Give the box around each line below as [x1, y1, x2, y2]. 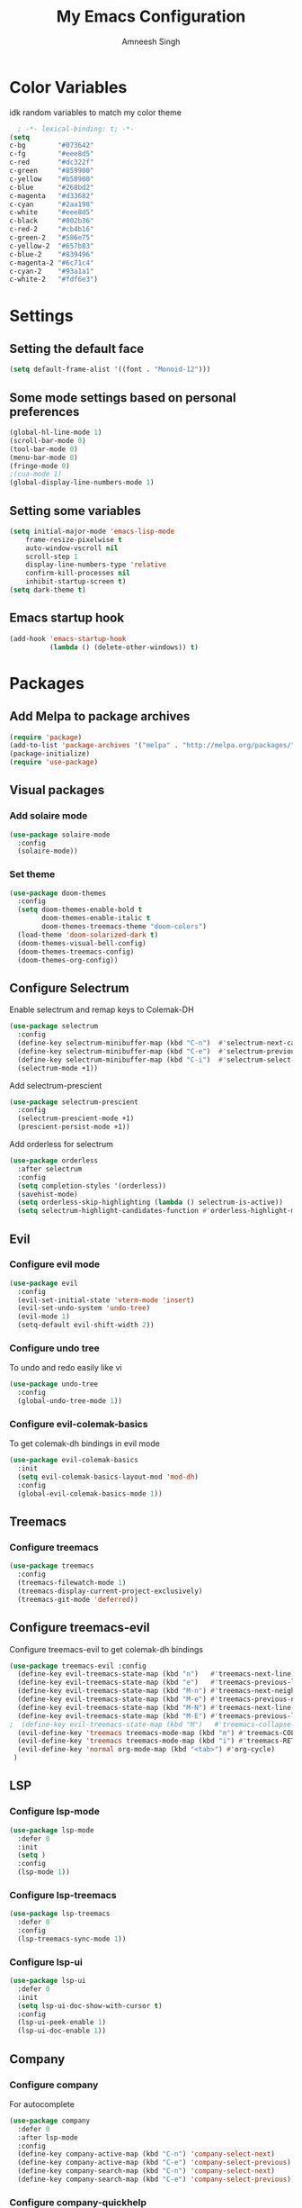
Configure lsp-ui [9, 1956, 83, 1968]
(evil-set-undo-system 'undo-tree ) [17, 1304, 151, 1313]
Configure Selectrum [9, 980, 129, 996]
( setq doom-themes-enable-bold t [17, 905, 143, 915]
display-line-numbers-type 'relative [25, 560, 167, 569]
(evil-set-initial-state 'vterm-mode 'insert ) [17, 1295, 195, 1305]
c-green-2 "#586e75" [9, 233, 94, 242]
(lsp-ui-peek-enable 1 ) [17, 2018, 106, 2027]
